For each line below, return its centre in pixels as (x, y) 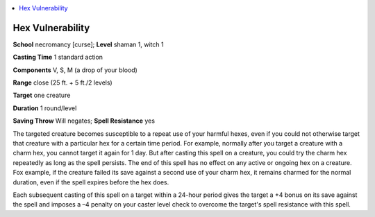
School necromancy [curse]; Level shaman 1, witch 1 (88, 44)
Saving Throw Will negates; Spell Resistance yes (84, 121)
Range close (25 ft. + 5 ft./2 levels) (62, 83)
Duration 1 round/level (45, 108)
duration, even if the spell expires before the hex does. (91, 182)
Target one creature (42, 95)
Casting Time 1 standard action (58, 57)
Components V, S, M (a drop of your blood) (75, 70)
